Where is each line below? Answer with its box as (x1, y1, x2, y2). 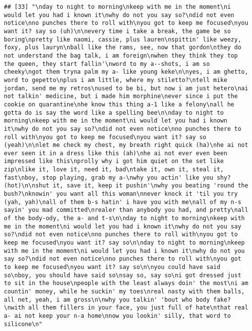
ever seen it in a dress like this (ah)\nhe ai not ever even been (4, 149, 228, 157)
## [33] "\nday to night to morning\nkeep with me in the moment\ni (4, 3, 231, 10)
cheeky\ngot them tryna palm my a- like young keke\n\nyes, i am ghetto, (4, 68, 249, 76)
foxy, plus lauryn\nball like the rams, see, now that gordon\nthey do (4, 44, 241, 51)
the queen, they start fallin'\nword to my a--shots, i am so (4, 60, 210, 67)
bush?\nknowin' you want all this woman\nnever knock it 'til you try (4, 190, 238, 198)
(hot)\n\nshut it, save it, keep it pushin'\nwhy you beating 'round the (4, 182, 249, 189)
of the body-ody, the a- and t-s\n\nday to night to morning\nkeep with (4, 215, 245, 222)
